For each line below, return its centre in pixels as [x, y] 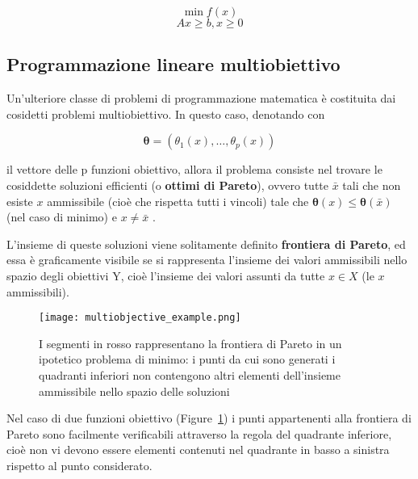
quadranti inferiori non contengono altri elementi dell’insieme [190, 374]
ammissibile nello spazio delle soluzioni [134, 391]
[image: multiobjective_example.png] [140, 318]
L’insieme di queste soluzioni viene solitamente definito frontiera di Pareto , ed [206, 244]
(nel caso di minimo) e [62, 217]
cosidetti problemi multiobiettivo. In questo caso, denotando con [166, 113]
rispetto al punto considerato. [79, 465]
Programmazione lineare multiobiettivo [173, 64]
